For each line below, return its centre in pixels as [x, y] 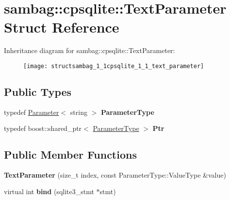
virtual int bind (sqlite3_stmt [49, 191]
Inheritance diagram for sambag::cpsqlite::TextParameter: [90, 50]
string [79, 112]
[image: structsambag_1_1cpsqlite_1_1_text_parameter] [114, 66]
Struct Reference [62, 27]
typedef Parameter [32, 112]
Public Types [38, 91]
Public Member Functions [70, 155]
